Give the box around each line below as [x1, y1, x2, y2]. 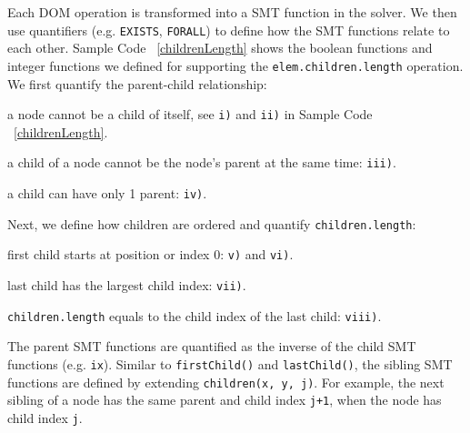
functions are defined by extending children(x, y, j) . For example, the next [7, 372, 445, 391]
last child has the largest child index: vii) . [7, 275, 246, 294]
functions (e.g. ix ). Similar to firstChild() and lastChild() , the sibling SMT [7, 354, 453, 373]
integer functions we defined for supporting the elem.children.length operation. [7, 55, 464, 75]
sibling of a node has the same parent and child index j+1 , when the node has [7, 390, 442, 409]
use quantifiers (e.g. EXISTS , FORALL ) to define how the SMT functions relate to [7, 20, 450, 39]
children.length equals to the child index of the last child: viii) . [7, 306, 382, 325]
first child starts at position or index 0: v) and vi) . [7, 245, 294, 264]
